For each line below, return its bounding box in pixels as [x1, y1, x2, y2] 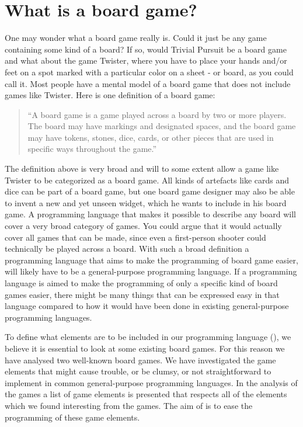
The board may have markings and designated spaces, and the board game [27, 120, 296, 132]
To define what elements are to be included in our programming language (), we [5, 331, 291, 343]
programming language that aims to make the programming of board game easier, [5, 254, 298, 266]
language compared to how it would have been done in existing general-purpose [5, 300, 289, 312]
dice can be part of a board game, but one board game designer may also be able [5, 185, 295, 197]
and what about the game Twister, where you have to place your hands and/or [5, 54, 287, 67]
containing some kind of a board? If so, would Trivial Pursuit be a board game [5, 43, 287, 55]
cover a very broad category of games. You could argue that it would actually [5, 220, 282, 232]
